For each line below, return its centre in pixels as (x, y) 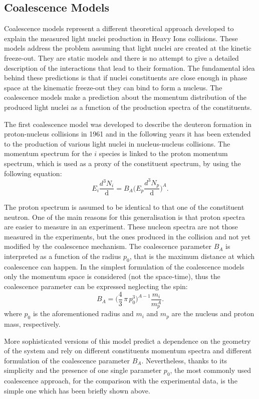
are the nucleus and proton (213, 313)
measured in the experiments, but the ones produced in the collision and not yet (127, 236)
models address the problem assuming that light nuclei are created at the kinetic (128, 48)
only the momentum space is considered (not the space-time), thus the (112, 276)
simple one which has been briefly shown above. (77, 390)
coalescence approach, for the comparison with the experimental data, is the (121, 381)
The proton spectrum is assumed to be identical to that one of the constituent (124, 207)
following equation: (33, 173)
